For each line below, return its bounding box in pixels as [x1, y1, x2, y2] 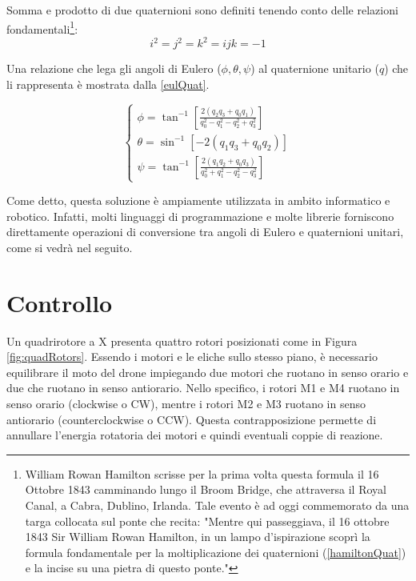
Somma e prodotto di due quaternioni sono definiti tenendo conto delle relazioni [6, 2, 398, 18]
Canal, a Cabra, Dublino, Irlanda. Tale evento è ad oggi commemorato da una [25, 496, 410, 513]
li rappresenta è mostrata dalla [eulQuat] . [6, 75, 210, 92]
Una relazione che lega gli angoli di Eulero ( [6, 60, 222, 77]
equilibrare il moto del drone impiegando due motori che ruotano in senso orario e [6, 363, 409, 380]
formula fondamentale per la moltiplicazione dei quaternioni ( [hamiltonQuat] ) [25, 543, 406, 560]
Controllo [6, 286, 113, 319]
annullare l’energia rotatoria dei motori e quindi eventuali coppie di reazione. [6, 427, 383, 443]
